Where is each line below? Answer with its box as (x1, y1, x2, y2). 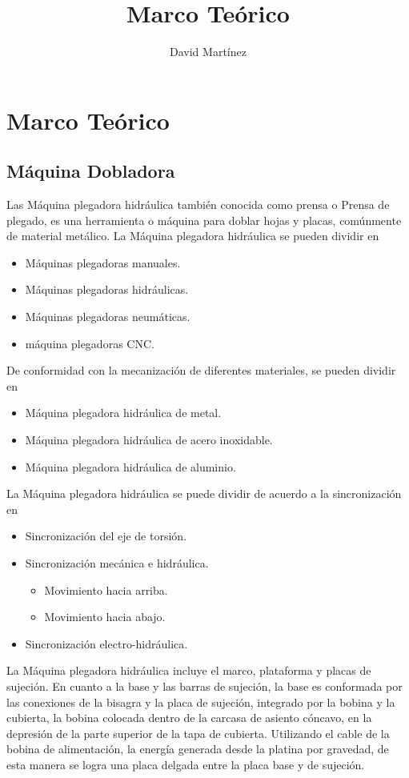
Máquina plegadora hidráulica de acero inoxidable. (25, 431, 273, 448)
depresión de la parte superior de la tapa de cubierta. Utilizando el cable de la (6, 724, 390, 741)
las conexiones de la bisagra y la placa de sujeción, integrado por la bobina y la (6, 693, 395, 710)
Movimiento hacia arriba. (44, 581, 168, 598)
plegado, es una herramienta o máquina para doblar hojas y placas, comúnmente (6, 211, 402, 228)
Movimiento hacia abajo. (44, 608, 166, 625)
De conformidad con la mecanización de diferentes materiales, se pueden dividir (6, 362, 396, 379)
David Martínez (170, 43, 247, 60)
